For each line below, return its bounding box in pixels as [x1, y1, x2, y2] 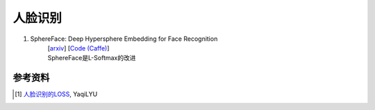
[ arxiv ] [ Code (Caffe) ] [47, 44, 110, 52]
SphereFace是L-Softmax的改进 [47, 54, 136, 62]
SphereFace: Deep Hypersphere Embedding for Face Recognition [30, 35, 218, 43]
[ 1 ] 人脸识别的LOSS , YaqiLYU [15, 90, 98, 98]
